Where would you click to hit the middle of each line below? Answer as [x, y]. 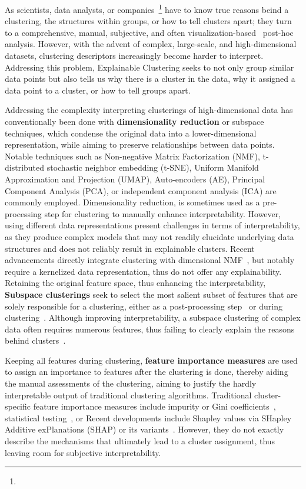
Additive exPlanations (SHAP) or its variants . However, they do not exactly [144, 429]
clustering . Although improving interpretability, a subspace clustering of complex [153, 317]
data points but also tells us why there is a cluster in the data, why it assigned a [150, 79]
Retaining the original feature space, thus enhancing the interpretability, [135, 283]
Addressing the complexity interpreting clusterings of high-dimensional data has [149, 110]
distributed [25, 167]
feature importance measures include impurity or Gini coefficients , [154, 406]
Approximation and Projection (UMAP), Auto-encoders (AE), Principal [135, 179]
